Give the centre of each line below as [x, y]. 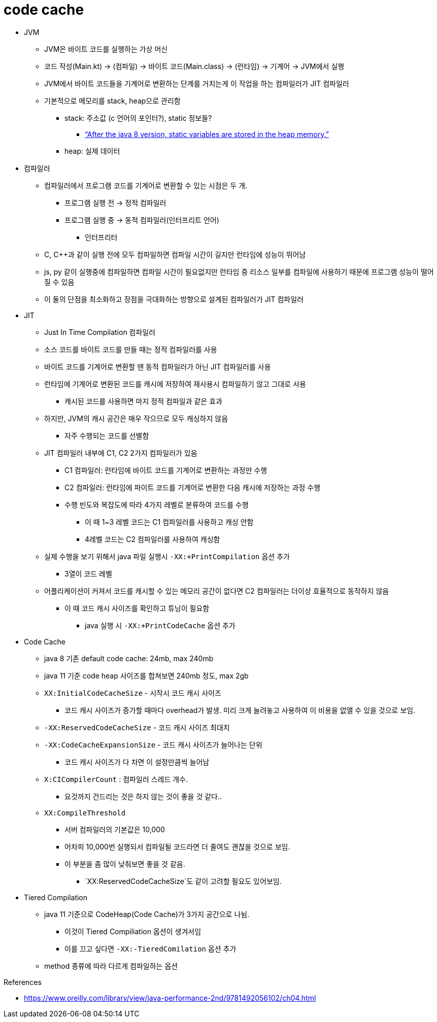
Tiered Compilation [56, 897]
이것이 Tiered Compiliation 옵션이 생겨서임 [133, 931]
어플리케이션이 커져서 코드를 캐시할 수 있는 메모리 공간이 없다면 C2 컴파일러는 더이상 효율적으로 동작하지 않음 [217, 591]
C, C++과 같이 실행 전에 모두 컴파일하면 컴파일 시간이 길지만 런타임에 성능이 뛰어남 [175, 254]
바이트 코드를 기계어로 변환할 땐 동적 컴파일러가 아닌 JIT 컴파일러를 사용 [158, 366]
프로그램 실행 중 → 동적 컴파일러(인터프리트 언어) [142, 220]
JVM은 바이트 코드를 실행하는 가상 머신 [106, 49]
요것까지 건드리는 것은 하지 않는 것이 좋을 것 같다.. [143, 796]
